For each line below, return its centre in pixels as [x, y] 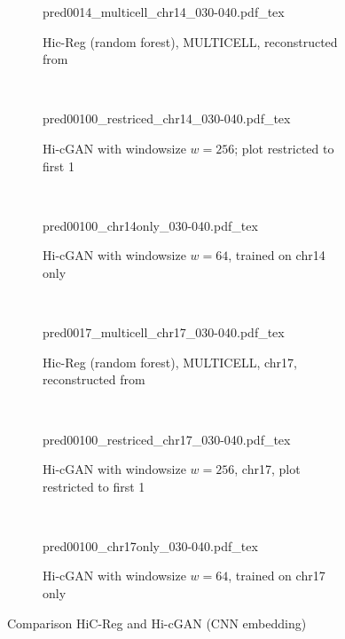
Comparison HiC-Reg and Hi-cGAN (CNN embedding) [157, 623]
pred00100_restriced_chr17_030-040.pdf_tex [167, 439]
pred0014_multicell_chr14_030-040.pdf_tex [164, 12]
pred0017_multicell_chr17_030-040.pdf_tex [164, 332]
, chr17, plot [267, 469]
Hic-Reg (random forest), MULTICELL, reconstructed [190, 41]
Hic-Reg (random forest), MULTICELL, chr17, [170, 362]
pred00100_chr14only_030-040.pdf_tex [150, 225]
